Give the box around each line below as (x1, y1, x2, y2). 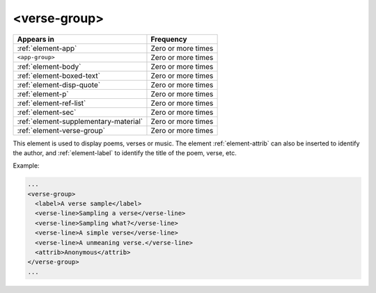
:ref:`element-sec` (17, 107, 77, 117)
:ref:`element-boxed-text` (17, 70, 101, 80)
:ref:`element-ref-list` (17, 98, 86, 108)
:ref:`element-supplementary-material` (17, 116, 143, 126)
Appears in (17, 34, 55, 44)
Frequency (150, 34, 187, 44)
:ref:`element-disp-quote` (17, 80, 101, 90)
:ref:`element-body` (17, 61, 81, 71)
